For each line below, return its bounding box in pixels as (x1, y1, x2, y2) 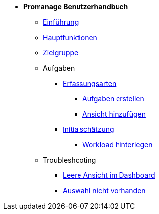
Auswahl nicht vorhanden (63, 186, 146, 195)
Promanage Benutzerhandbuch (23, 2, 128, 11)
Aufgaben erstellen (82, 94, 144, 103)
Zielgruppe (43, 48, 79, 57)
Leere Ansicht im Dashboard (63, 171, 155, 179)
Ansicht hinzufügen (82, 110, 146, 118)
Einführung (43, 18, 79, 26)
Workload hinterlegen (82, 140, 153, 149)
